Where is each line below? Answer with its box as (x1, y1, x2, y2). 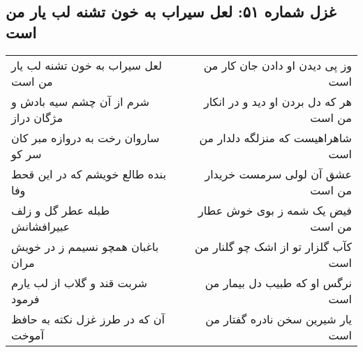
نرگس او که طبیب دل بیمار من (205, 274, 352, 291)
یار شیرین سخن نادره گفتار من (205, 310, 352, 327)
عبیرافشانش (11, 217, 71, 234)
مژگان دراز (11, 109, 63, 125)
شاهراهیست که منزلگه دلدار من (199, 129, 352, 146)
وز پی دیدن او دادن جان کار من (203, 56, 352, 73)
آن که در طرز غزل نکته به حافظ (11, 310, 165, 327)
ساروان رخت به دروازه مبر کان (11, 129, 160, 146)
